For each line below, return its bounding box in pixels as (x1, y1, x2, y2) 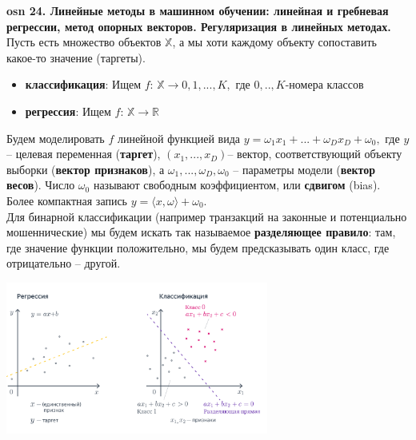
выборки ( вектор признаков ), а (6, 161, 165, 177)
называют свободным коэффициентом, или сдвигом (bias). (93, 176, 381, 193)
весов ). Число (6, 176, 75, 193)
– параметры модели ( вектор (233, 161, 376, 177)
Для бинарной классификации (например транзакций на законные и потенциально (6, 208, 407, 224)
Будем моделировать (6, 129, 105, 146)
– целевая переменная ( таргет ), (6, 145, 161, 162)
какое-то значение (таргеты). (6, 49, 146, 65)
